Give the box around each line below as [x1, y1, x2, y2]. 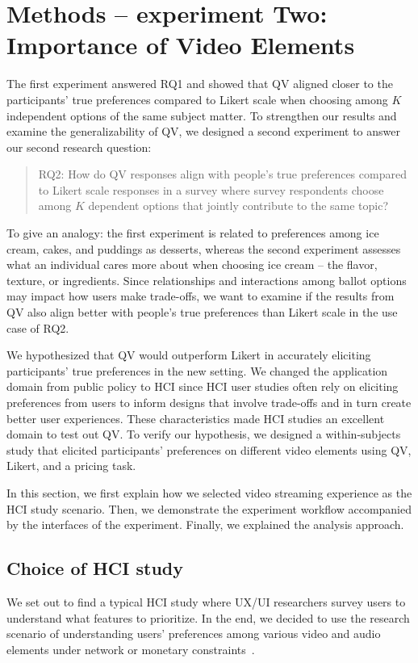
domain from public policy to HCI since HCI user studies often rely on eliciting [6, 378, 399, 395]
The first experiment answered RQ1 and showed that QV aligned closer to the [6, 75, 393, 92]
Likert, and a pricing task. [6, 457, 136, 474]
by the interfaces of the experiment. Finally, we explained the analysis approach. [6, 516, 404, 533]
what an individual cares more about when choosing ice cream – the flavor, [6, 256, 378, 273]
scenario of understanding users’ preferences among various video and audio [6, 625, 381, 642]
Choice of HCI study [6, 556, 184, 581]
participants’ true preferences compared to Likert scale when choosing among [6, 90, 388, 107]
